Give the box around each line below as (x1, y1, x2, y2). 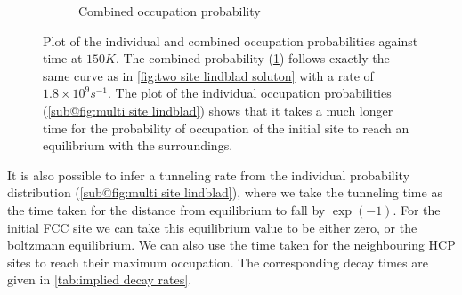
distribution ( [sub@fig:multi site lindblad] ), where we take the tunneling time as (7, 183, 442, 202)
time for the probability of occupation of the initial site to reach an (43, 118, 409, 137)
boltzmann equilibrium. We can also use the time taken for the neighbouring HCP (7, 235, 456, 254)
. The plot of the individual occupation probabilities (108, 84, 392, 102)
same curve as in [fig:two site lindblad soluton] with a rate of (43, 66, 374, 84)
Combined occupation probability (78, 2, 261, 20)
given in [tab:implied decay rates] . (7, 270, 192, 289)
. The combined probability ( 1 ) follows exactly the (115, 49, 390, 68)
